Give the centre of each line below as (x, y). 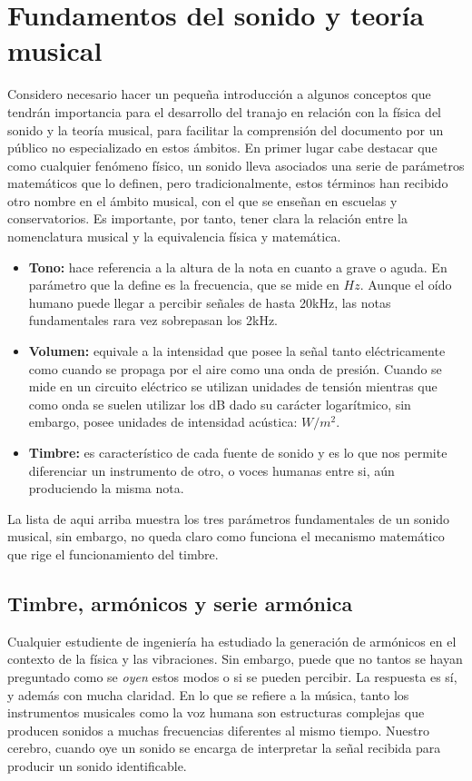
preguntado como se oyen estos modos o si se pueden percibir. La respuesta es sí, (232, 676)
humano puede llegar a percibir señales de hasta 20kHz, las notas (210, 302)
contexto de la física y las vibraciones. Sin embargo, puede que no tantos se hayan (235, 659)
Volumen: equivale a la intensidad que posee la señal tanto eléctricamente (237, 351)
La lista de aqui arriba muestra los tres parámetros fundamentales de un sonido (229, 518)
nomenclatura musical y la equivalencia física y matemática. (174, 237)
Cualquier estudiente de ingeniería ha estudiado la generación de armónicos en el (232, 641)
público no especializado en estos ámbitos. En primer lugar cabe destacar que (222, 148)
